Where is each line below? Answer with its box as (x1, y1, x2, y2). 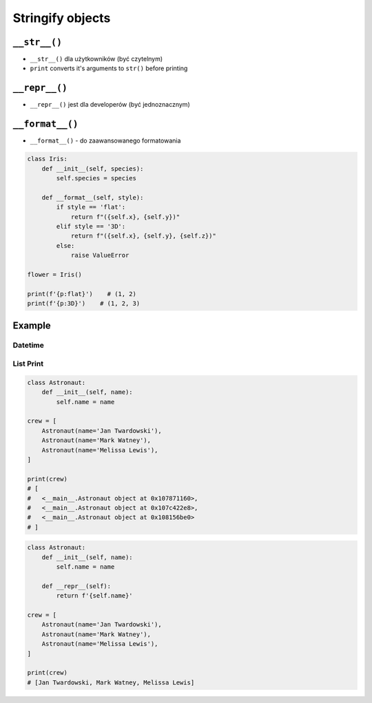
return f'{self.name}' (56, 592, 134, 600)
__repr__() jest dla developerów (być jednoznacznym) (30, 101, 190, 109)
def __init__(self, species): (41, 165, 144, 172)
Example (12, 319, 51, 331)
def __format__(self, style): (41, 193, 144, 201)
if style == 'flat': (56, 203, 126, 211)
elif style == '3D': (56, 222, 126, 230)
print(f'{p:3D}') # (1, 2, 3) (27, 300, 141, 308)
